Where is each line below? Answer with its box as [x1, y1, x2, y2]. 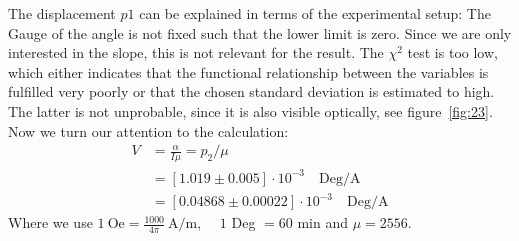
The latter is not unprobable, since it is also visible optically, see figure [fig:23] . [8, 100, 493, 121]
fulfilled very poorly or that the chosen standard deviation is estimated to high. [8, 81, 495, 102]
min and [297, 212, 348, 233]
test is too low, [407, 42, 498, 63]
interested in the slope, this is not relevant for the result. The [8, 42, 384, 63]
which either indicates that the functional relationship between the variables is [8, 61, 489, 82]
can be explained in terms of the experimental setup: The [139, 3, 491, 23]
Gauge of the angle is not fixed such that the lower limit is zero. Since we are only [8, 22, 512, 43]
